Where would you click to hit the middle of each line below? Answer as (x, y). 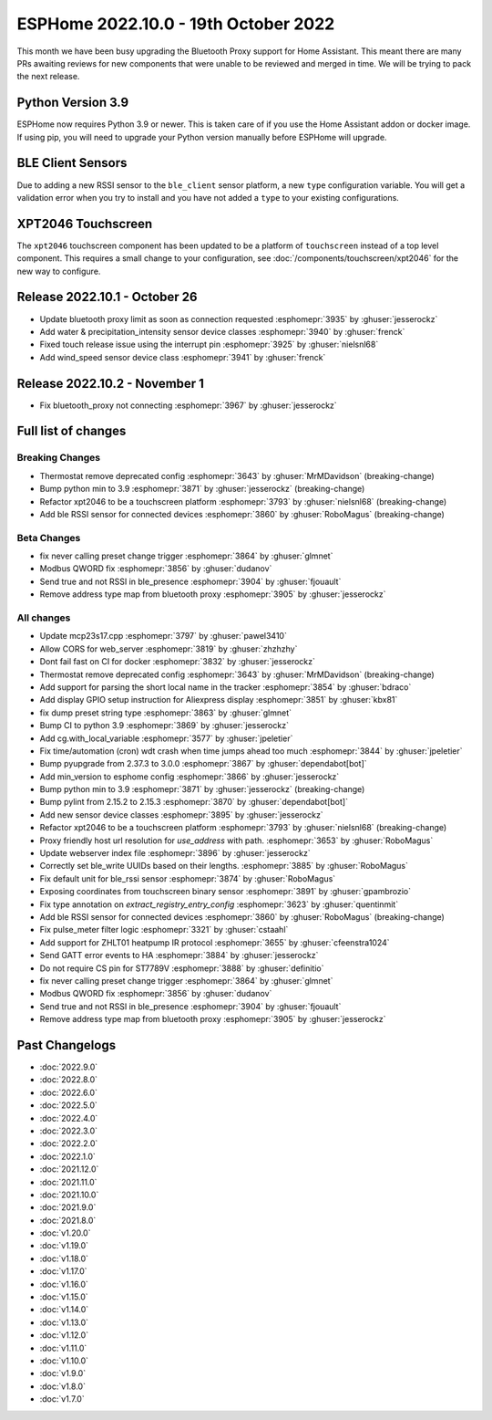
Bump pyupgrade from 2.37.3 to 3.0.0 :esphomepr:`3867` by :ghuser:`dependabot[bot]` (204, 764)
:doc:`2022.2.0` (69, 1143)
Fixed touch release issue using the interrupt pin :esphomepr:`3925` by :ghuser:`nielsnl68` (209, 345)
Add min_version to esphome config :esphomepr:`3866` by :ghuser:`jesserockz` (190, 777)
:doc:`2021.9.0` (68, 1207)
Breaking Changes (59, 458)
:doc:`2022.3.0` (69, 1131)
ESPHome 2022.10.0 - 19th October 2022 (176, 24)
